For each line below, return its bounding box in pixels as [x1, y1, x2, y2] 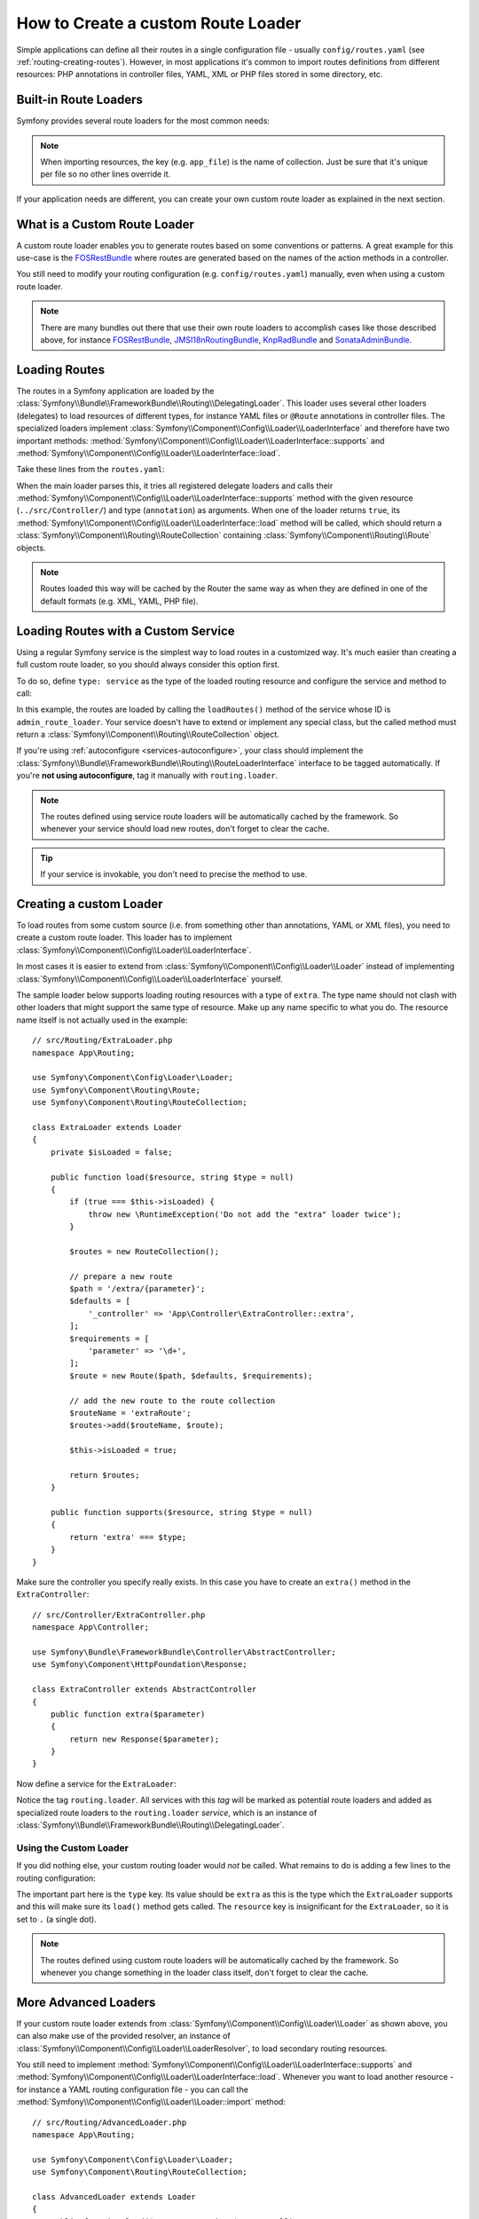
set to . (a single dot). [16, 1914, 97, 1924]
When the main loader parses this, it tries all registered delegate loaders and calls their [16, 480, 334, 491]
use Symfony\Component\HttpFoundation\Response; [32, 1660, 247, 1670]
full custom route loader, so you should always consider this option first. [16, 659, 280, 670]
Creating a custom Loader [16, 896, 163, 912]
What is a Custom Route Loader [16, 217, 195, 232]
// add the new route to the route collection [69, 1395, 276, 1406]
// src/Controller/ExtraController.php [32, 1609, 206, 1620]
